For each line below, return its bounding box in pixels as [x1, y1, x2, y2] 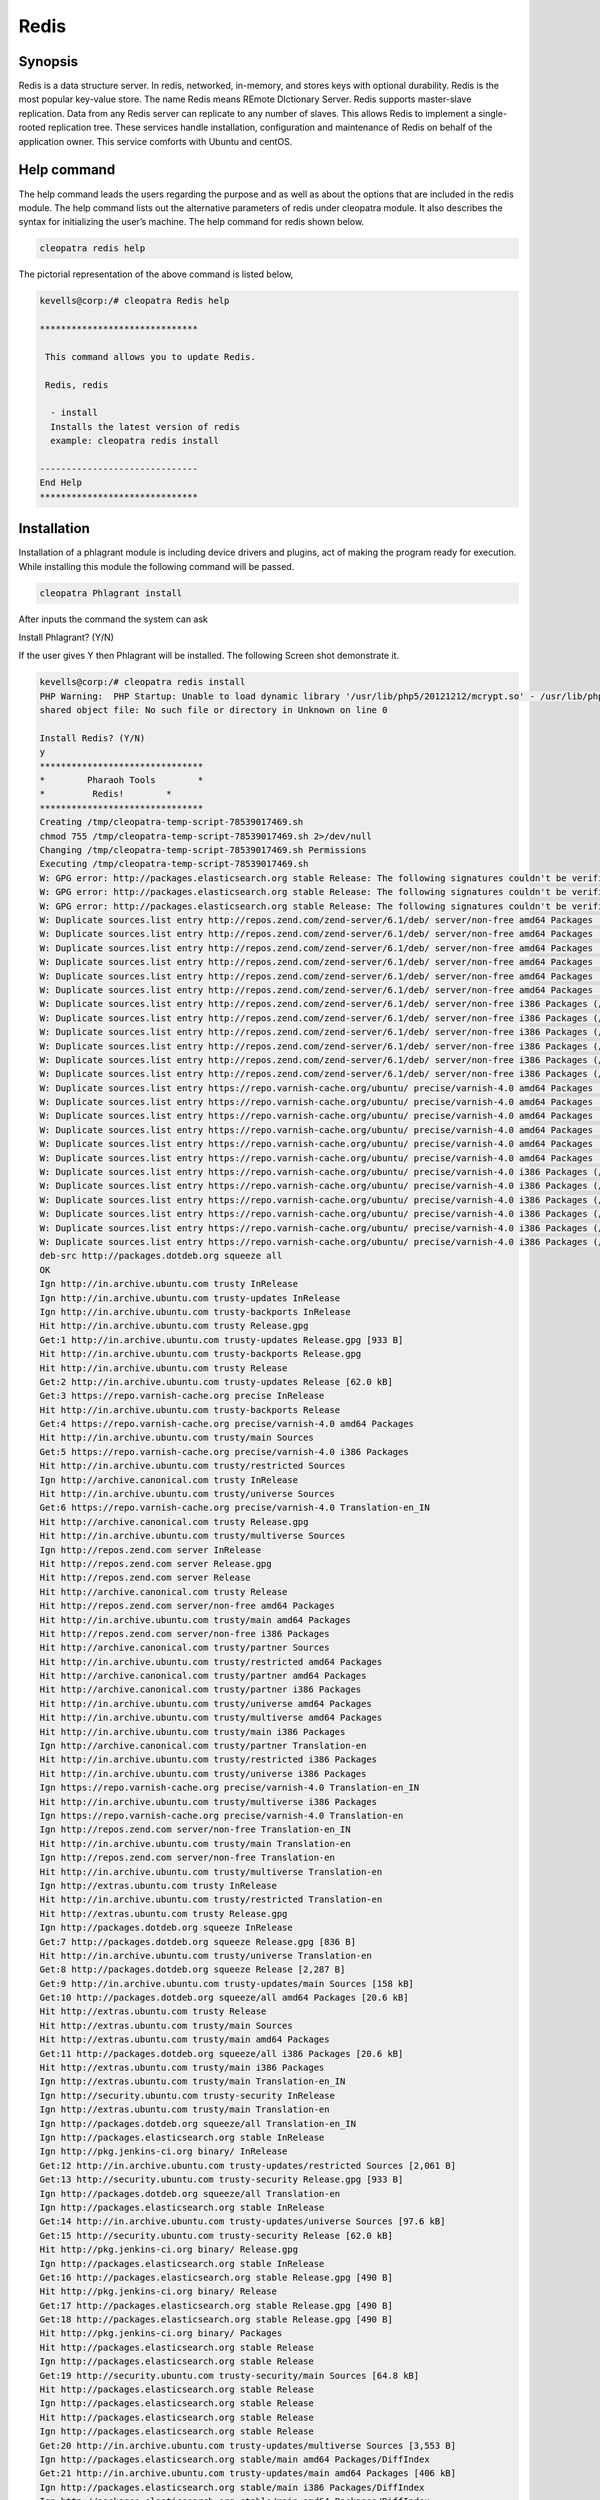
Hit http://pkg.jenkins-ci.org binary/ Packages [39, 2328, 283, 2339]
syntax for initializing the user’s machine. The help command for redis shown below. [18, 216, 365, 228]
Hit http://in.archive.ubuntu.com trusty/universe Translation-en [39, 1950, 372, 1961]
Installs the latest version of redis [50, 421, 240, 432]
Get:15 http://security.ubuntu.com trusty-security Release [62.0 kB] [39, 2230, 394, 2241]
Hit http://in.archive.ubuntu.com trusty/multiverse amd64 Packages [39, 1712, 383, 1724]
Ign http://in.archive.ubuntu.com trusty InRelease [39, 1278, 299, 1290]
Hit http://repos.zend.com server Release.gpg [39, 1558, 272, 1569]
